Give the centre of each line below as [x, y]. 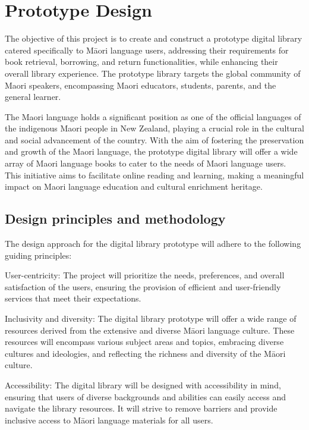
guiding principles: [38, 255]
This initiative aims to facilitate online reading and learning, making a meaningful [154, 175]
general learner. [33, 97]
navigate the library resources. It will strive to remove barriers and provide [141, 408]
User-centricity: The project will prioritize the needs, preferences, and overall [145, 275]
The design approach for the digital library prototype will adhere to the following [153, 244]
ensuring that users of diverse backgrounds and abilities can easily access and [145, 396]
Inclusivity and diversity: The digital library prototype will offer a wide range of [151, 318]
